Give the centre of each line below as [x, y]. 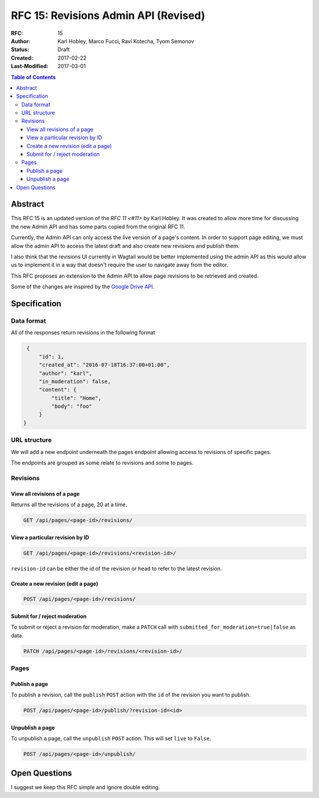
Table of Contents [33, 77]
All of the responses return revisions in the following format [83, 333]
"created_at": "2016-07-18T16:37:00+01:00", [104, 365]
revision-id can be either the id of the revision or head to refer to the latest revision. [116, 568]
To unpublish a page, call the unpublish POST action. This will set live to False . [111, 739]
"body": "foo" [72, 406]
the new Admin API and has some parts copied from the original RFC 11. [98, 226]
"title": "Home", [76, 398]
